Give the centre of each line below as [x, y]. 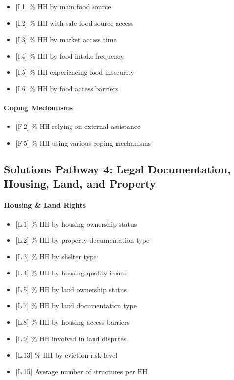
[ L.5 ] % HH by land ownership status [71, 289]
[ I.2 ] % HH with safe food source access [74, 23]
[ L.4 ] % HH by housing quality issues [71, 273]
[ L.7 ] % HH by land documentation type [76, 306]
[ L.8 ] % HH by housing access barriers [72, 322]
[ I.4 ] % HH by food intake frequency [70, 55]
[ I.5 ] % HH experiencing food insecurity [75, 72]
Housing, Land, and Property [80, 183]
